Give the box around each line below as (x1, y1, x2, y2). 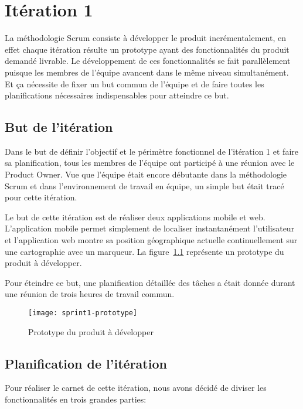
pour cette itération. (5, 191, 77, 203)
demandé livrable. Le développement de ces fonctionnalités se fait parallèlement (5, 54, 291, 67)
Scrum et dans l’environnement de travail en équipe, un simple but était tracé (5, 179, 284, 192)
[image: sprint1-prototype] (28, 309, 138, 318)
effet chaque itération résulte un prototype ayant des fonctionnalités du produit (5, 43, 290, 55)
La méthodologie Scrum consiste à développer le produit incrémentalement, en (5, 32, 286, 44)
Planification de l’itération (5, 354, 167, 372)
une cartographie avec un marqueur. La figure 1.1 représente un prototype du (5, 245, 284, 257)
